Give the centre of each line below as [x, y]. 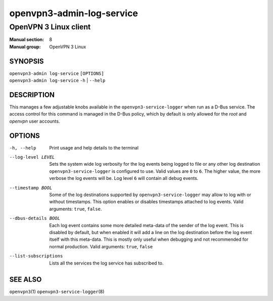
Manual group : [25, 47]
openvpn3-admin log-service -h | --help [57, 81]
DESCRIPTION [32, 95]
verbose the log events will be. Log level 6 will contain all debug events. [124, 178]
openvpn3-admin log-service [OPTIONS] [57, 73]
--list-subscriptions [36, 256]
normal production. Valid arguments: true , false [101, 246]
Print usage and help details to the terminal [94, 147]
